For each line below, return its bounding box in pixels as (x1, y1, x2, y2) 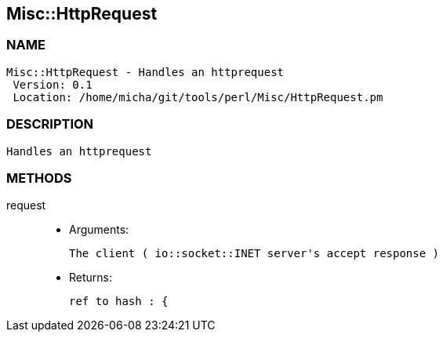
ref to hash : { (69, 295, 169, 308)
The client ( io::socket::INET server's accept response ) (69, 247, 440, 260)
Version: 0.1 (13, 78, 93, 91)
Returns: (69, 271, 113, 285)
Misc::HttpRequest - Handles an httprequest (6, 65, 285, 78)
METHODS (6, 169, 72, 186)
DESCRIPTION (6, 116, 94, 133)
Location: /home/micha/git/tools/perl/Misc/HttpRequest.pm (13, 90, 383, 104)
